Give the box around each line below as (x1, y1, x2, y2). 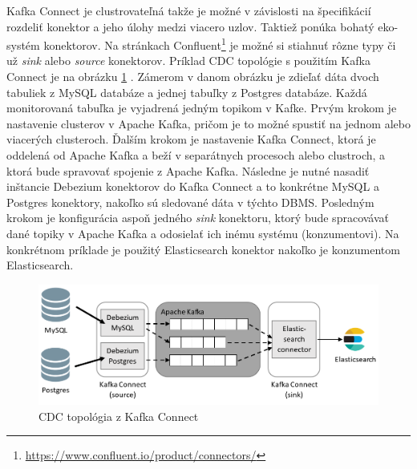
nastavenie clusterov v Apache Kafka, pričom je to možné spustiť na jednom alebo (6, 115, 411, 131)
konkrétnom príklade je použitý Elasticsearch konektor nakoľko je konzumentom (6, 241, 400, 257)
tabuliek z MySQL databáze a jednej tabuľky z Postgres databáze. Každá (6, 83, 367, 100)
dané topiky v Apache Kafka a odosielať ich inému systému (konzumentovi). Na (6, 224, 399, 241)
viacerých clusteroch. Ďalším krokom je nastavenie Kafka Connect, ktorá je (6, 131, 376, 148)
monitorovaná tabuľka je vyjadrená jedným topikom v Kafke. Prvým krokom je (6, 99, 397, 116)
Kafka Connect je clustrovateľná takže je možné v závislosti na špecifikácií (6, 2, 371, 18)
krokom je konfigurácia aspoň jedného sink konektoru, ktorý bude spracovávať (6, 209, 390, 226)
